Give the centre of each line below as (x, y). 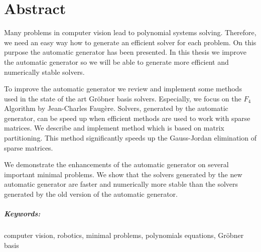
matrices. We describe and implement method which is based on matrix (114, 128)
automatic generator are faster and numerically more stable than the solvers (121, 184)
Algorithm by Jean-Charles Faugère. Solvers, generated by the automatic (116, 108)
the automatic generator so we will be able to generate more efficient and (116, 61)
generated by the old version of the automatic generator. (91, 194)
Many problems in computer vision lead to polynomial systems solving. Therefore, (130, 32)
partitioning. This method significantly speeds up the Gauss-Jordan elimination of (130, 138)
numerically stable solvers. (44, 72)
